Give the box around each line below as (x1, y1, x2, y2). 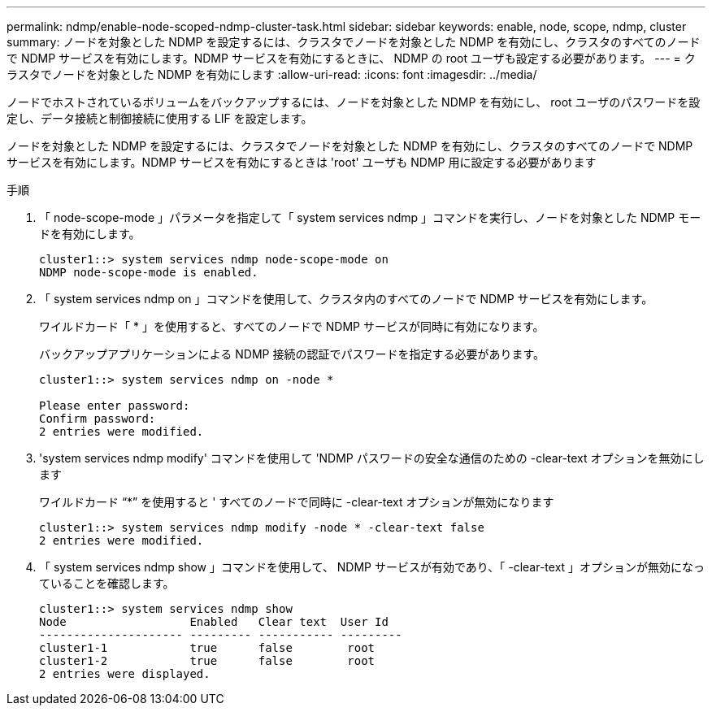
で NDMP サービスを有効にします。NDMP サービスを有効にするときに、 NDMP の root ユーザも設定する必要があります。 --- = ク (7, 51, 696, 65)
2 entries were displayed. (39, 667, 211, 680)
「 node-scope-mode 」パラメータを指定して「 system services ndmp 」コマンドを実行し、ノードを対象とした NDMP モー (39, 211, 701, 224)
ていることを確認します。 (39, 576, 175, 590)
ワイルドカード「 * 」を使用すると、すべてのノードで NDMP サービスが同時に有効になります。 (39, 319, 545, 333)
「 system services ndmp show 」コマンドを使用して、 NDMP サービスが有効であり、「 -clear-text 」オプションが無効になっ (39, 560, 705, 574)
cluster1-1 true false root (39, 641, 376, 654)
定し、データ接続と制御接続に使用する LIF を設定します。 (7, 111, 313, 125)
